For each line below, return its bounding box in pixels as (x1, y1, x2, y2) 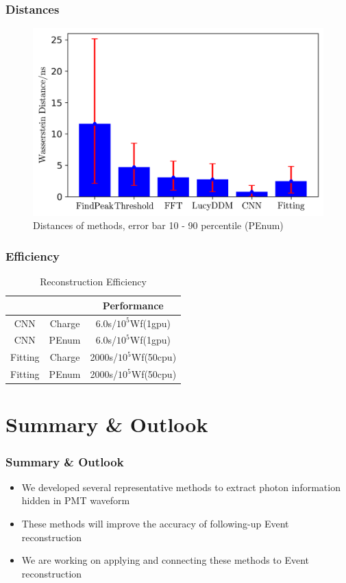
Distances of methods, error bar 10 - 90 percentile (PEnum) (33, 218, 284, 233)
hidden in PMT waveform (21, 493, 130, 508)
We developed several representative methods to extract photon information (21, 479, 341, 494)
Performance (102, 298, 164, 312)
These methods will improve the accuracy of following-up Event (21, 516, 289, 531)
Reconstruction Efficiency (40, 274, 147, 289)
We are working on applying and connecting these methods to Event (21, 553, 310, 567)
